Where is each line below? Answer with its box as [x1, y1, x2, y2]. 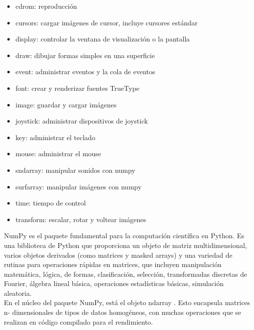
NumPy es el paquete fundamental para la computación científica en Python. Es [4, 230, 244, 241]
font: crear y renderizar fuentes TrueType [15, 82, 140, 93]
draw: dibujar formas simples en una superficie [15, 50, 155, 60]
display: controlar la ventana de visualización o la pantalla [15, 34, 190, 44]
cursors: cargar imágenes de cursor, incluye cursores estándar [15, 17, 198, 27]
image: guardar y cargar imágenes [15, 99, 117, 109]
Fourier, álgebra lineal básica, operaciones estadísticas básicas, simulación [4, 278, 224, 289]
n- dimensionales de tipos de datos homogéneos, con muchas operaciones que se [4, 307, 241, 317]
